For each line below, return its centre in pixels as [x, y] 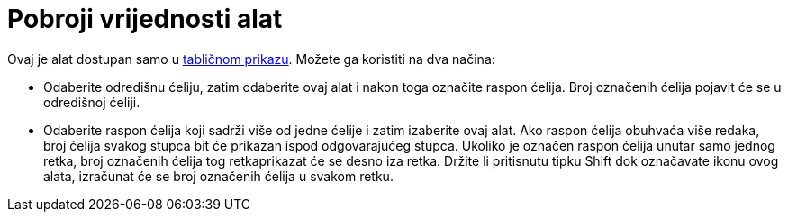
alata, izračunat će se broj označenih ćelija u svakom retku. [218, 176]
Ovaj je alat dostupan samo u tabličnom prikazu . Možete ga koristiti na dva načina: [251, 59]
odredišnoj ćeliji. [92, 102]
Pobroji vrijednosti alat [145, 19]
